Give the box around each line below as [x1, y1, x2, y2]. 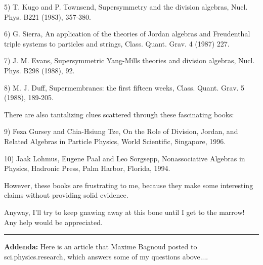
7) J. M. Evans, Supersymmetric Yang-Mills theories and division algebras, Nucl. [4, 55, 255, 66]
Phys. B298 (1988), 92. [4, 65, 75, 75]
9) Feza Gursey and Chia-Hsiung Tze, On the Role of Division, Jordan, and [4, 126, 238, 137]
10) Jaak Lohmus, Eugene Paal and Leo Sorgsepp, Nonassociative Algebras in [4, 153, 245, 163]
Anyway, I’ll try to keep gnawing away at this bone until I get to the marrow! [4, 206, 245, 217]
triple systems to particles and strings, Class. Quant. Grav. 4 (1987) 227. [4, 38, 230, 49]
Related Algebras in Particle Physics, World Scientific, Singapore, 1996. [4, 136, 226, 146]
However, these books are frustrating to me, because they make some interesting [4, 180, 253, 190]
